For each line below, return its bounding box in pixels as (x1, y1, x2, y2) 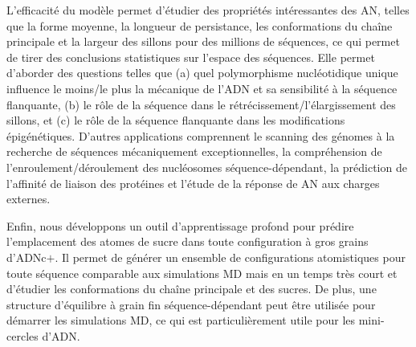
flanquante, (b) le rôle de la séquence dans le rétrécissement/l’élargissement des (6, 96, 396, 112)
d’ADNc (6, 248, 47, 265)
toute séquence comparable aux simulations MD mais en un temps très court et (6, 264, 398, 281)
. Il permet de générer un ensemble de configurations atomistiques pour (55, 248, 406, 265)
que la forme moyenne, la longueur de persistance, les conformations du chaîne (6, 17, 393, 34)
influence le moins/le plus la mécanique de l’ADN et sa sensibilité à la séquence (6, 80, 398, 96)
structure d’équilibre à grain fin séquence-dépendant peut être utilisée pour (6, 296, 376, 312)
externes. (6, 190, 51, 207)
